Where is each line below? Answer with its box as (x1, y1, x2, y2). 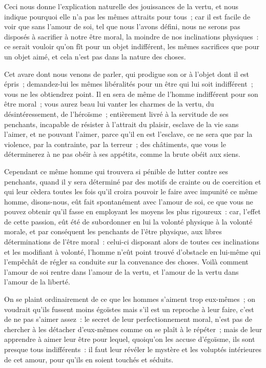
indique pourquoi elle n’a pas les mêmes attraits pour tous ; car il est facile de (4, 11, 251, 22)
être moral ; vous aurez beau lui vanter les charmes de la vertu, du (4, 98, 214, 109)
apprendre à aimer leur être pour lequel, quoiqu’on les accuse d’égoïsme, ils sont (4, 334, 255, 344)
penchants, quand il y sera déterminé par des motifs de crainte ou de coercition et (4, 176, 261, 187)
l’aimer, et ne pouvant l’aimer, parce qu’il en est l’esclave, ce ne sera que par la (4, 129, 253, 139)
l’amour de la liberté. (4, 276, 70, 287)
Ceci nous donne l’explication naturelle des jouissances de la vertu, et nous (4, 1, 239, 11)
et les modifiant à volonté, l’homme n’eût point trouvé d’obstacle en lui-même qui (4, 246, 261, 257)
